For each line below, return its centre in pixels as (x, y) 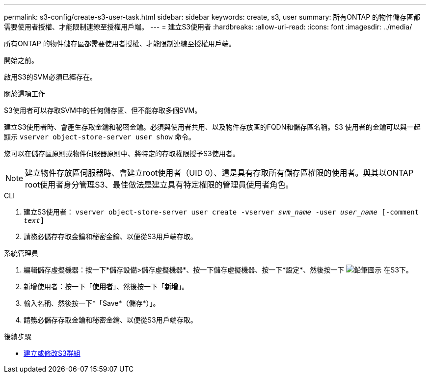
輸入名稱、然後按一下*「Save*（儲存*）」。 (92, 303)
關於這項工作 (25, 94)
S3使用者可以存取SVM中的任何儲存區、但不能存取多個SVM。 (103, 110)
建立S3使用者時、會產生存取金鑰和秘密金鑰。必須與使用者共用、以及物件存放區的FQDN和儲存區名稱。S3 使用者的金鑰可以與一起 (212, 127)
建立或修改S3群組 (52, 353)
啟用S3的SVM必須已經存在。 (50, 77)
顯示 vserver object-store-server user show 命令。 (100, 137)
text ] (34, 220)
